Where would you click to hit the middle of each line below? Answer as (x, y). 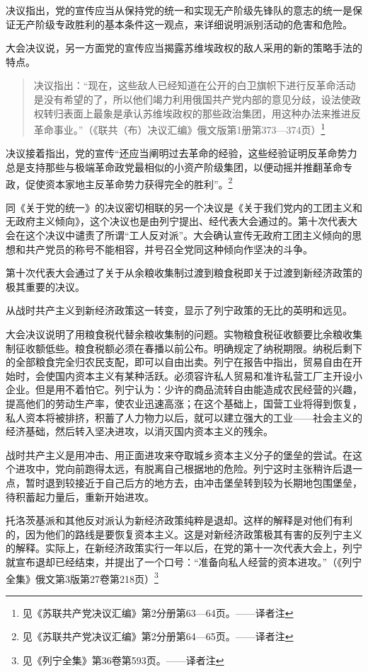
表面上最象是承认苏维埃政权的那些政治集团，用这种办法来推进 (207, 113)
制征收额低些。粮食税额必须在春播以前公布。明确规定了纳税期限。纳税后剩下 (184, 348)
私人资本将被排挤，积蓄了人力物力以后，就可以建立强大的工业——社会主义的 (184, 417)
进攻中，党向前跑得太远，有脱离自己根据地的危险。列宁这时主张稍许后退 (184, 469)
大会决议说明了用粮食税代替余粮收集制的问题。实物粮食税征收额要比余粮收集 (184, 334)
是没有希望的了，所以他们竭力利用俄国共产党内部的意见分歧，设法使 (192, 99)
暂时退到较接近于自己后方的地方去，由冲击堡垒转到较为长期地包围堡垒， (194, 482)
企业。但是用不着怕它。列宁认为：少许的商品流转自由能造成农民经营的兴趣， (184, 389)
